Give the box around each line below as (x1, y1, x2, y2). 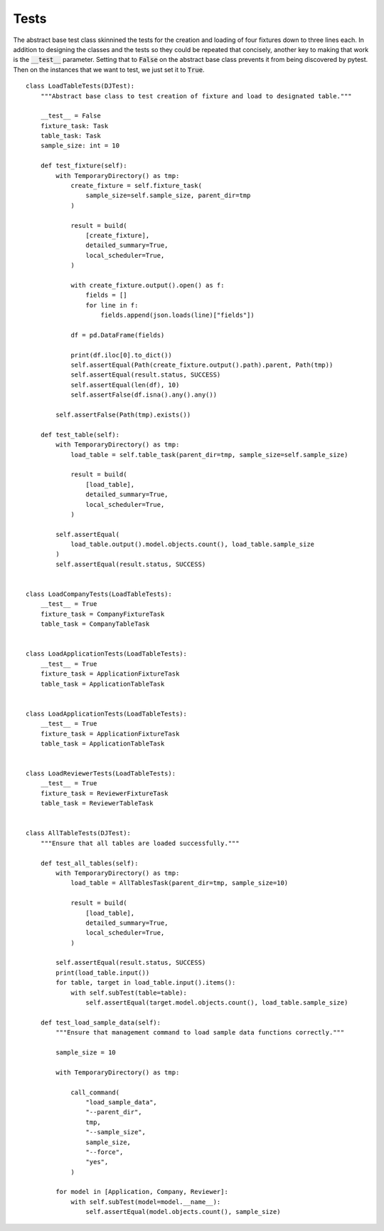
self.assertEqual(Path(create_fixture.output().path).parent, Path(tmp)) (70, 361, 334, 370)
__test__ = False (40, 112, 101, 120)
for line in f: (85, 301, 139, 309)
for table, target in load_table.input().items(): (55, 979, 236, 987)
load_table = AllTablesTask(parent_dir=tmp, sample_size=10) (70, 879, 289, 887)
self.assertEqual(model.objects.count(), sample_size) (85, 1208, 281, 1216)
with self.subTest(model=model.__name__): (70, 1198, 221, 1206)
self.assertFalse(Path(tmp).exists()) (55, 411, 191, 419)
